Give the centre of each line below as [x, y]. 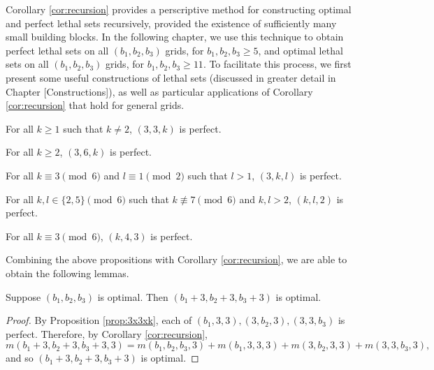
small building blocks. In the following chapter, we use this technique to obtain [175, 37]
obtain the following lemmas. [67, 273]
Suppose [23, 296]
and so [20, 358]
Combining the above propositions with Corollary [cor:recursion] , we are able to [176, 259]
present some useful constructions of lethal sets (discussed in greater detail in [171, 77]
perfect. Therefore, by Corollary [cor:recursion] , [107, 333]
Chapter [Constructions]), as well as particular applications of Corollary [159, 91]
